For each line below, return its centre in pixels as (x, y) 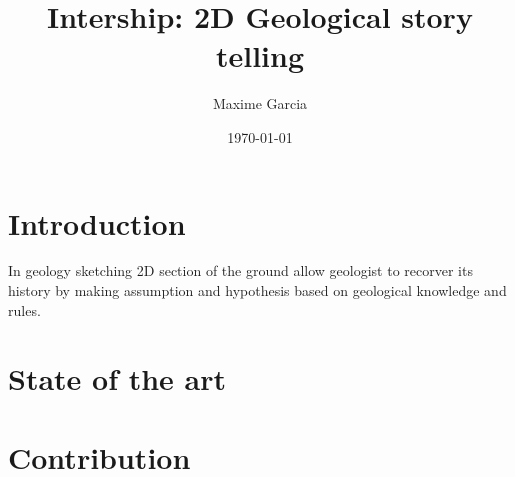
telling (260, 55)
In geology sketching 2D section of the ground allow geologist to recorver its (240, 270)
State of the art (117, 378)
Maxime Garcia (260, 103)
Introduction (97, 222)
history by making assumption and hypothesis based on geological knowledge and (257, 290)
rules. (24, 309)
